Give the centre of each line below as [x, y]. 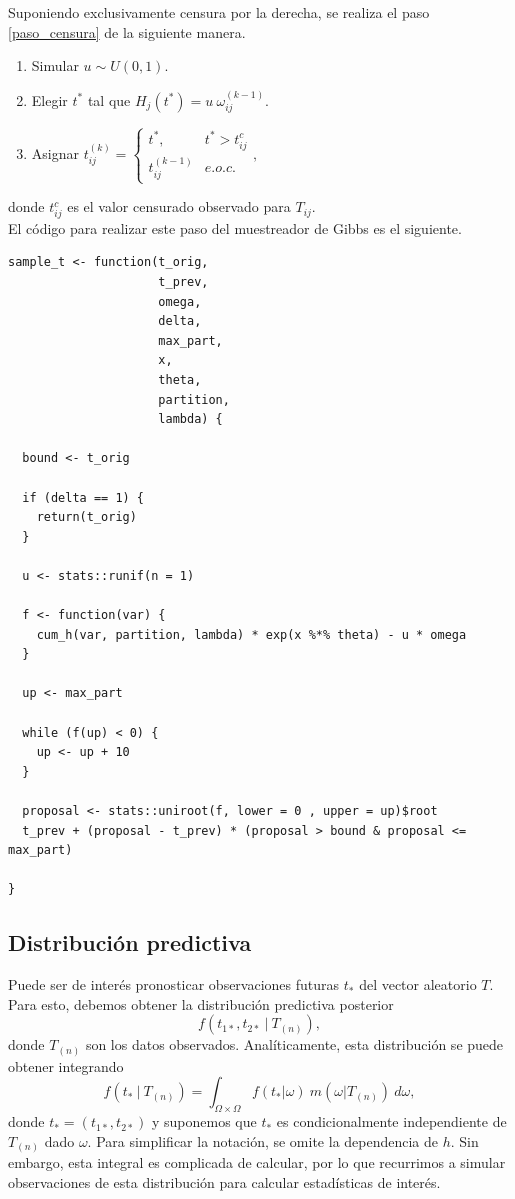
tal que [109, 99]
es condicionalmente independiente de [391, 1121]
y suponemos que [204, 1121]
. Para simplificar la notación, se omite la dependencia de [263, 1140]
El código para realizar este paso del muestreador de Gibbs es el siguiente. [235, 227]
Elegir [49, 99]
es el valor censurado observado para [179, 206]
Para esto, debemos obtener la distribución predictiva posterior [201, 1003]
